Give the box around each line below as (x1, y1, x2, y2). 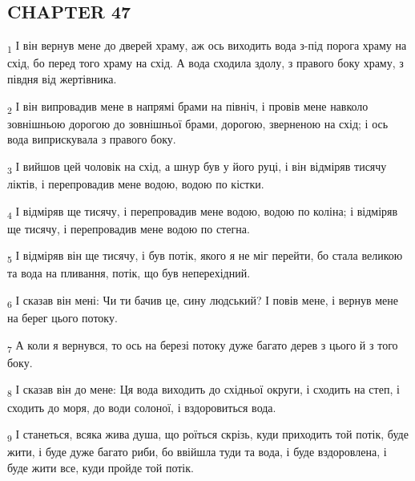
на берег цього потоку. (7, 309, 118, 326)
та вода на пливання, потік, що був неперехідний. (7, 265, 251, 281)
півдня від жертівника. (7, 70, 117, 87)
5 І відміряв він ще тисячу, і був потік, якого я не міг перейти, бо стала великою (7, 247, 403, 266)
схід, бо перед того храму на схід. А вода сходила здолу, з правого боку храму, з (7, 55, 404, 71)
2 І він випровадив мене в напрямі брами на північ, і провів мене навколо (7, 97, 369, 116)
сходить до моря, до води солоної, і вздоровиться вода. (7, 398, 276, 415)
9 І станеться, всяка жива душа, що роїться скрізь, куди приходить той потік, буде (7, 426, 409, 444)
